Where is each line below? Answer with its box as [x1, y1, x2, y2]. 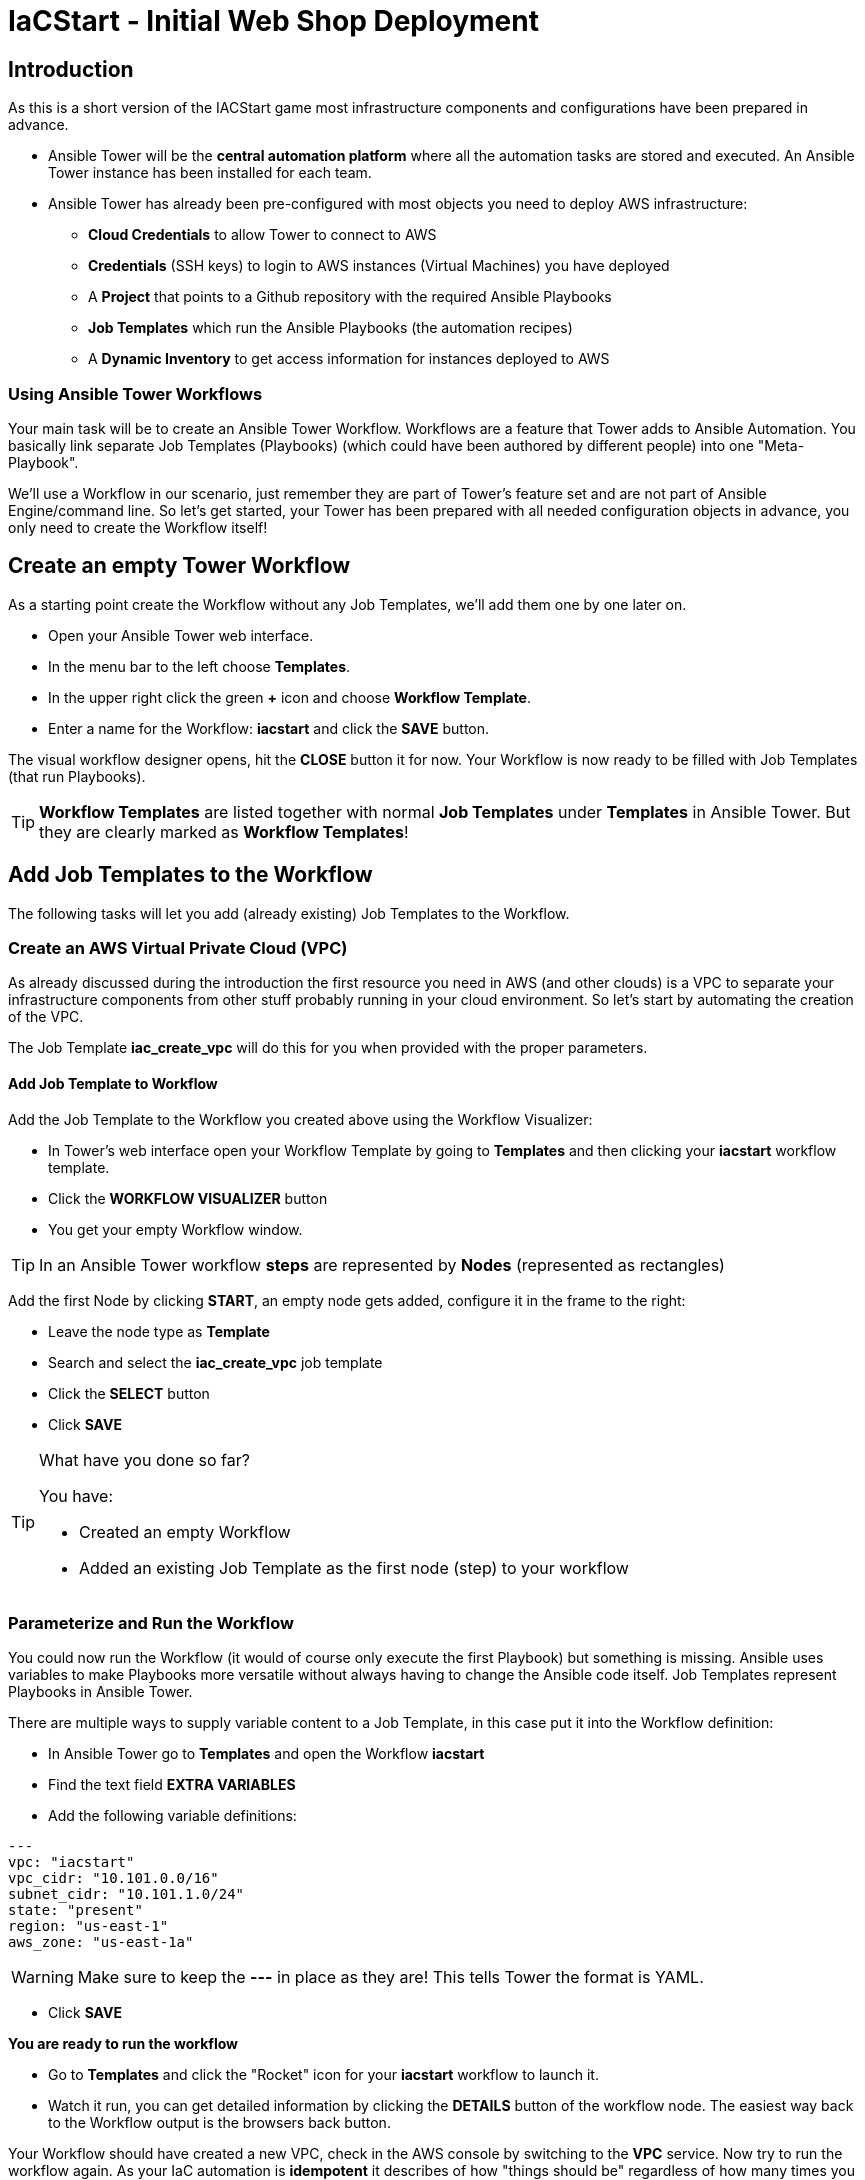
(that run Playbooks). [8, 767, 146, 785]
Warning [11, 1967, 74, 1988]
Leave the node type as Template [48, 1322, 270, 1340]
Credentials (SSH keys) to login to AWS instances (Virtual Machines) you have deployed [88, 257, 670, 275]
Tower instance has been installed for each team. [48, 164, 372, 182]
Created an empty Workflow [79, 1521, 291, 1542]
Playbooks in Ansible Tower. [8, 1683, 193, 1701]
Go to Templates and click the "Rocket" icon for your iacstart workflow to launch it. [48, 2066, 599, 2084]
